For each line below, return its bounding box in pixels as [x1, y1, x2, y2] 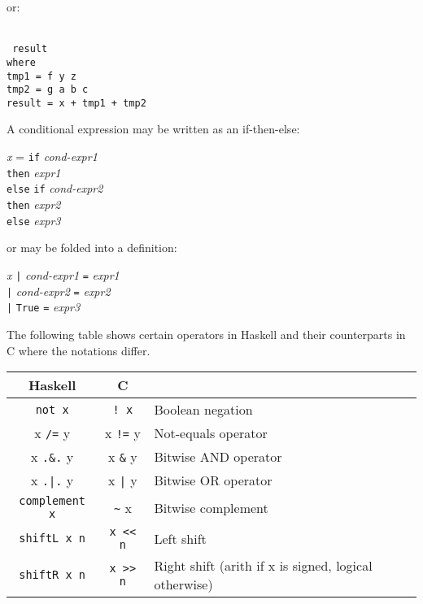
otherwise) [154, 575, 213, 594]
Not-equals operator [154, 424, 268, 443]
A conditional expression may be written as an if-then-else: [7, 120, 300, 137]
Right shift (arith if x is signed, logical [154, 556, 373, 576]
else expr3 [7, 211, 61, 228]
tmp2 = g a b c [7, 84, 89, 96]
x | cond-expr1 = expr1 [7, 266, 120, 283]
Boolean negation [154, 400, 253, 419]
